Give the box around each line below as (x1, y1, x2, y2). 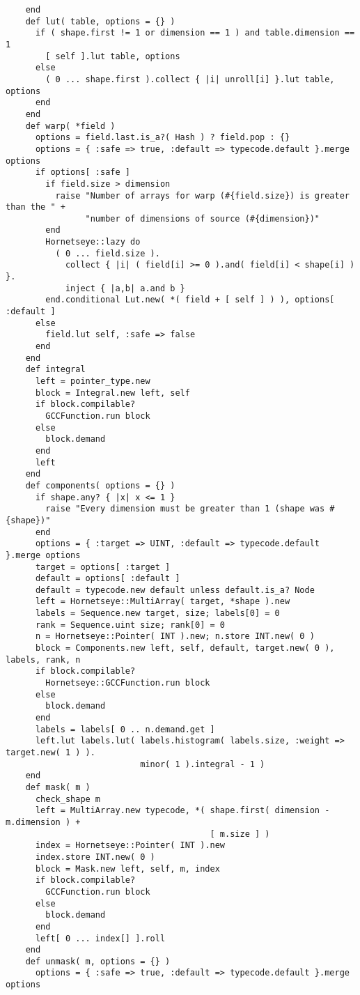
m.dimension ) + (6, 817, 81, 827)
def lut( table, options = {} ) (25, 16, 175, 26)
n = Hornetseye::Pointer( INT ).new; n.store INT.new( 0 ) (35, 631, 315, 642)
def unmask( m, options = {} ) (25, 956, 171, 966)
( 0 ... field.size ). (55, 248, 160, 259)
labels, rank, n (6, 654, 81, 665)
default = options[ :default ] (35, 573, 180, 584)
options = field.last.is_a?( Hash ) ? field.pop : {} (35, 132, 290, 143)
